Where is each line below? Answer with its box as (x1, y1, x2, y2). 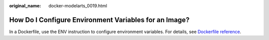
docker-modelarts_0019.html (48, 3, 107, 8)
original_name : (9, 3, 41, 8)
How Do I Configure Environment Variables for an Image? (9, 15, 190, 24)
